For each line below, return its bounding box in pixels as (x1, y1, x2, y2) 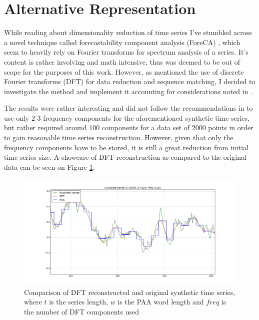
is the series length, (49, 296, 108, 307)
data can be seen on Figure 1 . (4, 161, 95, 172)
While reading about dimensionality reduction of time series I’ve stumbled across (4, 27, 252, 38)
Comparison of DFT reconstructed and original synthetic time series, (24, 286, 235, 297)
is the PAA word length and (117, 296, 204, 307)
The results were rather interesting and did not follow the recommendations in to (4, 103, 253, 113)
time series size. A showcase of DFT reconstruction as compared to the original (4, 152, 246, 162)
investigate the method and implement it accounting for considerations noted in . (4, 86, 252, 96)
